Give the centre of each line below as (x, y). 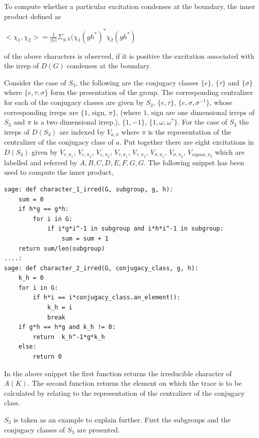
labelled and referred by (41, 162)
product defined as (33, 16)
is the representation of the (190, 131)
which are (230, 151)
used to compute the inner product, (59, 172)
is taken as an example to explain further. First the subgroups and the (122, 419)
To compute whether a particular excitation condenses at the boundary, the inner (130, 6)
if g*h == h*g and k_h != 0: (67, 327)
